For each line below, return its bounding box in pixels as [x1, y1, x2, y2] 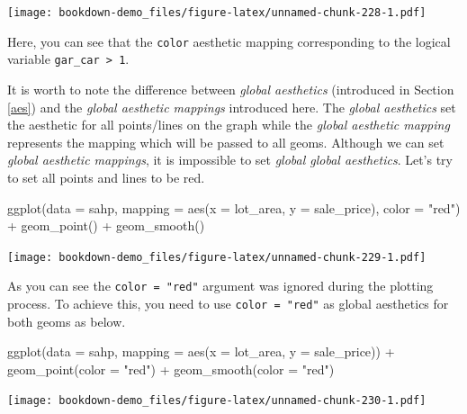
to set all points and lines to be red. [7, 167, 205, 186]
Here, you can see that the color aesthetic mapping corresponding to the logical [7, 31, 451, 50]
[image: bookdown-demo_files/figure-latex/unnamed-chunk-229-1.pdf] [7, 250, 427, 264]
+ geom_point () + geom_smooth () [7, 216, 205, 235]
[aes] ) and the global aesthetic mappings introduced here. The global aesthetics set [7, 97, 456, 116]
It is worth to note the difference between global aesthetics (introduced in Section [7, 79, 454, 98]
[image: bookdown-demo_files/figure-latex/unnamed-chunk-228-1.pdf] [7, 6, 427, 19]
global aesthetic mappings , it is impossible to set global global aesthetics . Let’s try [7, 150, 454, 169]
